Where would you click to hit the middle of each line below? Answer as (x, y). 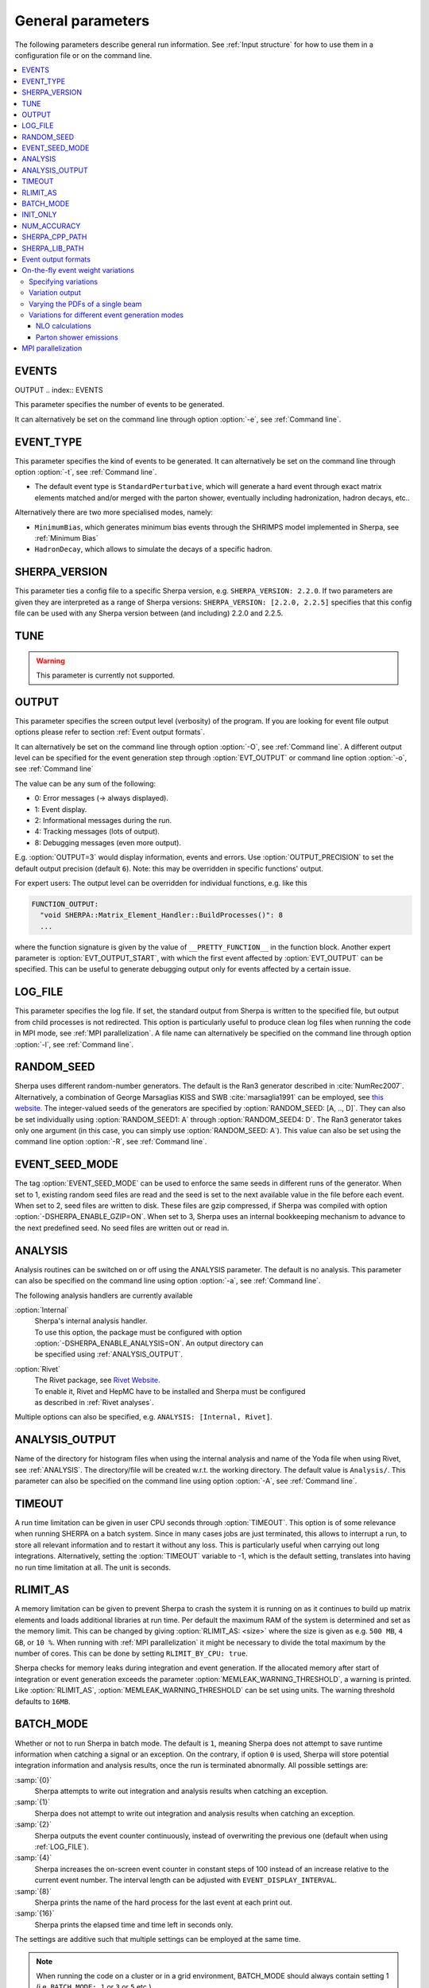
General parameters (82, 21)
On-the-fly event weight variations (78, 270)
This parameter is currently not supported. (105, 675)
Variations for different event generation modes (106, 315)
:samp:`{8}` (33, 1891)
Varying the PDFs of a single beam (85, 304)
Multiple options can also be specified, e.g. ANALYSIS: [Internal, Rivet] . (144, 1417)
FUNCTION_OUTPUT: (65, 904)
